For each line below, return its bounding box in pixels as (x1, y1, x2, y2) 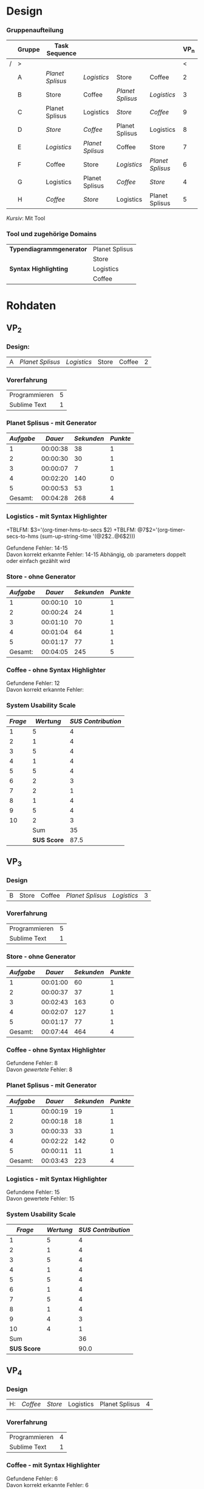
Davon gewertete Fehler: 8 (6, 1066, 73, 1073)
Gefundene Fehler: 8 (6, 1060, 58, 1067)
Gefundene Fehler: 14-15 (6, 544, 68, 551)
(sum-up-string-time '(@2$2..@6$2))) (39, 533, 135, 540)
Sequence (46, 49, 77, 58)
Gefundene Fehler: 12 (6, 680, 60, 687)
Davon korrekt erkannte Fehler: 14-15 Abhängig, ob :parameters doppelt (6, 551, 186, 558)
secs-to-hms (6, 533, 39, 540)
